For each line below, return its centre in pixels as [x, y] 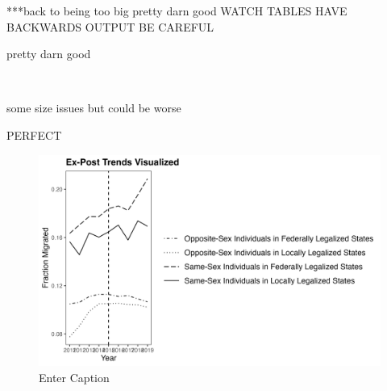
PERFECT [34, 135]
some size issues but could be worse [94, 108]
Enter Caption [74, 377]
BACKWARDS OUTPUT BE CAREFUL [110, 26]
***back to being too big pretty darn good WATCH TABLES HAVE [177, 11]
